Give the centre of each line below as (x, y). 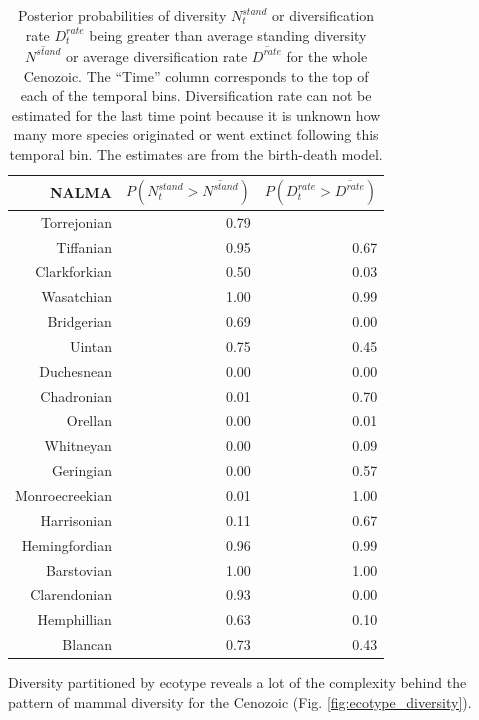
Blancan (87, 644)
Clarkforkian (73, 271)
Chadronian (76, 395)
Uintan (90, 345)
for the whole (327, 55)
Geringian (81, 470)
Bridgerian (79, 321)
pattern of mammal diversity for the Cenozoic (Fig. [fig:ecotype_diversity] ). (240, 701)
